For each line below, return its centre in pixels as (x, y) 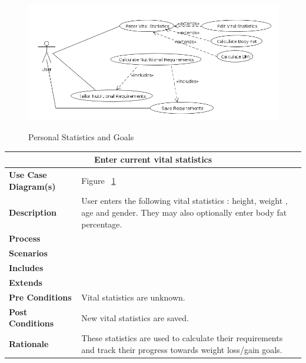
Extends (26, 283)
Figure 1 (99, 180)
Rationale (29, 343)
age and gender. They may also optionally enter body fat (184, 212)
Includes (26, 268)
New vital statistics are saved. (135, 317)
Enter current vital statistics (153, 159)
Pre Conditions (40, 297)
